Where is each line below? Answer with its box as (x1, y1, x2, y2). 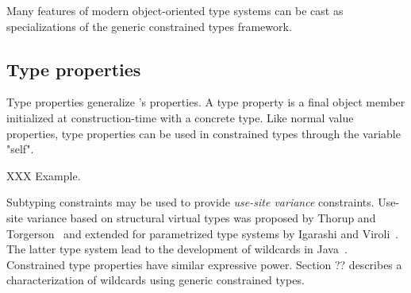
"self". (6, 141, 34, 157)
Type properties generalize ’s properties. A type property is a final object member (6, 94, 405, 110)
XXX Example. (6, 167, 81, 183)
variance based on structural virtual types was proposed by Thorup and (26, 209, 376, 226)
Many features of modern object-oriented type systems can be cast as (6, 2, 344, 18)
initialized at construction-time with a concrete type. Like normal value (6, 109, 354, 125)
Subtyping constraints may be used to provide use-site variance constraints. (6, 194, 375, 210)
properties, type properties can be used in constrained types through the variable (6, 125, 401, 141)
